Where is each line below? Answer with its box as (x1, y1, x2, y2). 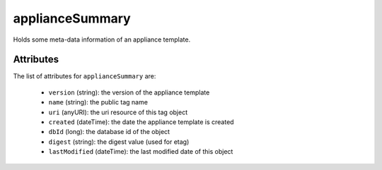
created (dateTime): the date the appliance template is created (48, 118, 234, 126)
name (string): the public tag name (48, 98, 149, 107)
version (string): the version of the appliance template (48, 88, 210, 97)
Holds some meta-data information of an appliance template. (13, 35, 191, 44)
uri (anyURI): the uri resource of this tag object (48, 108, 187, 116)
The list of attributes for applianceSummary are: (13, 72, 156, 80)
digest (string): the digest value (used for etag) (48, 138, 190, 146)
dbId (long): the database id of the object (48, 128, 170, 136)
